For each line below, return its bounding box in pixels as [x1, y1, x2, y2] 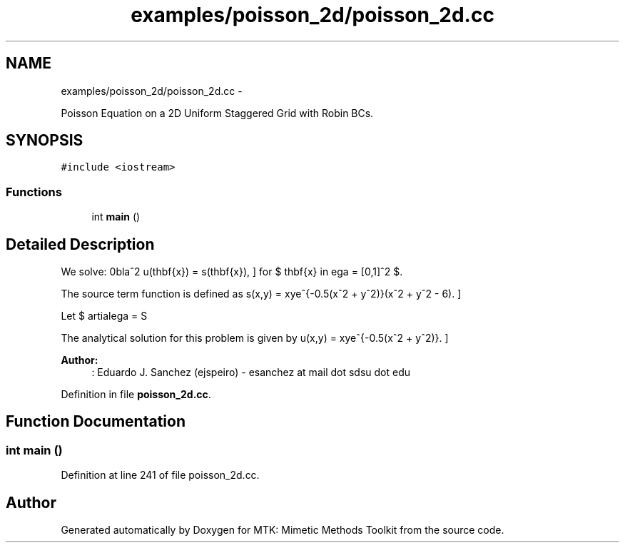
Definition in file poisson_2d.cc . [61, 388, 211, 401]
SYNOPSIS [6, 131, 83, 150]
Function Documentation [6, 412, 186, 431]
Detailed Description [6, 235, 155, 253]
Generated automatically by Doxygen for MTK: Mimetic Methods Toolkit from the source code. [61, 524, 504, 537]
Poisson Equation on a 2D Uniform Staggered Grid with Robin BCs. [61, 106, 374, 119]
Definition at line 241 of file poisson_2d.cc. [61, 469, 260, 482]
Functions [6, 184, 62, 199]
